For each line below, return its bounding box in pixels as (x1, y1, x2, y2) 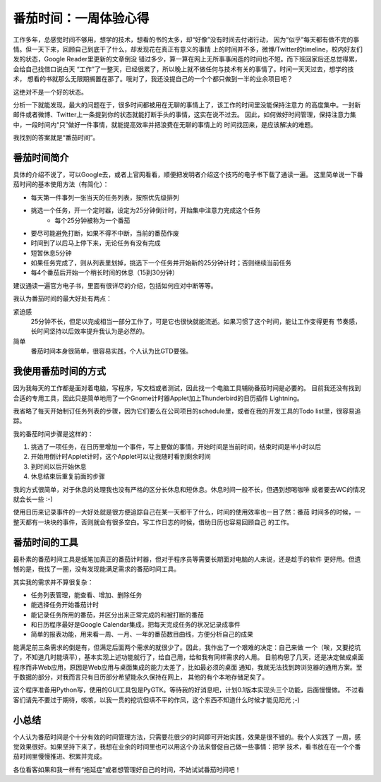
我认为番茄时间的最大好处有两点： (13, 294, 112, 303)
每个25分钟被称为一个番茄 (54, 216, 131, 224)
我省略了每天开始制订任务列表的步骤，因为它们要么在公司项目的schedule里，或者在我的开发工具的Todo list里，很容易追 (13, 407, 361, 415)
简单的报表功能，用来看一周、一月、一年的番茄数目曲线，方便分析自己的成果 (30, 630, 253, 639)
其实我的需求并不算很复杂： (13, 577, 94, 586)
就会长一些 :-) (13, 495, 53, 504)
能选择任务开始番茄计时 (30, 601, 99, 609)
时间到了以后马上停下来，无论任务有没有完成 (30, 239, 161, 247)
